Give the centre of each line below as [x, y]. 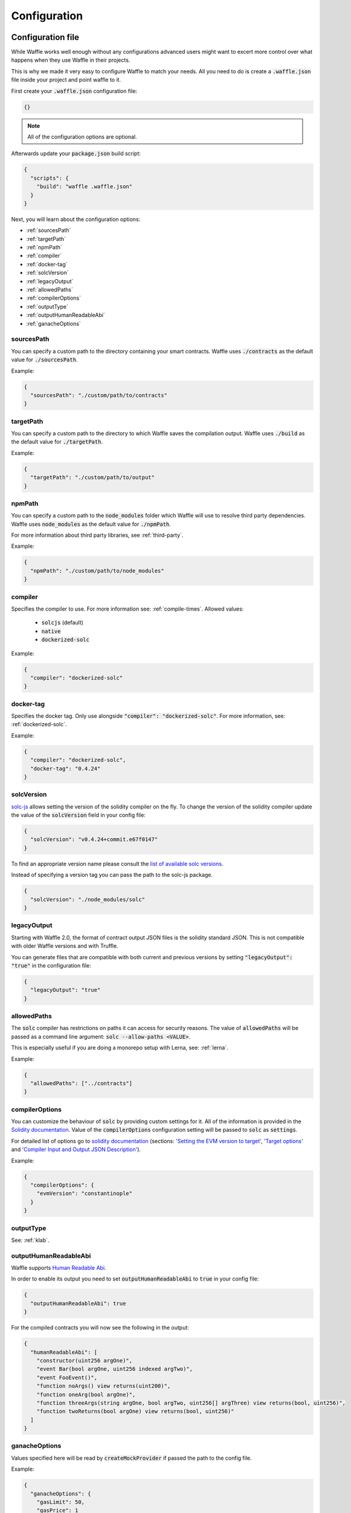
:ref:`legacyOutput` [50, 281]
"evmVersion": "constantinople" [85, 1193]
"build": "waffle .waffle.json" [85, 187]
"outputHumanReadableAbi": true [78, 1303]
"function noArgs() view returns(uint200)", [104, 1386]
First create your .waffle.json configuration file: [74, 91]
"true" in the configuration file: [51, 965]
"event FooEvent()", [67, 1377]
